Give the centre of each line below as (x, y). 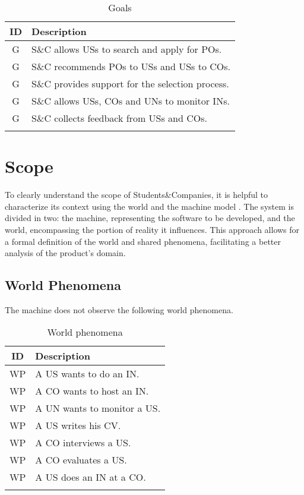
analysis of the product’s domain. (65, 253)
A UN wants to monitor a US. (98, 408)
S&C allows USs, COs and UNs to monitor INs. (131, 101)
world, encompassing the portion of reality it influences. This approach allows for (152, 229)
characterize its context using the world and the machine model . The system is (149, 206)
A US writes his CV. (78, 425)
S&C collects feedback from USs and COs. (119, 118)
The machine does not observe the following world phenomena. (119, 309)
